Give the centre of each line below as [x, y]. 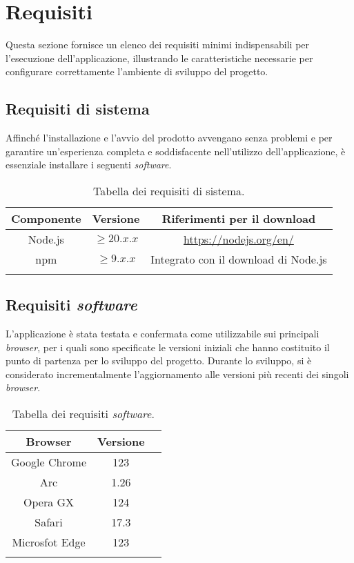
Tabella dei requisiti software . [83, 414]
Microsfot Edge [49, 542]
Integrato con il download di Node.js [239, 259]
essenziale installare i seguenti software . [89, 165]
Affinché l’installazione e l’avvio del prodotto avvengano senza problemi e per [169, 138]
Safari [49, 522]
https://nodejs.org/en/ [239, 239]
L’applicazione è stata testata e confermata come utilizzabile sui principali [163, 334]
